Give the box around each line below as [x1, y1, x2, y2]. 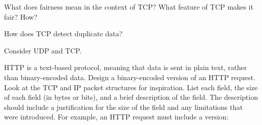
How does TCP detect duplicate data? [4, 28, 123, 39]
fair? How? [4, 11, 37, 22]
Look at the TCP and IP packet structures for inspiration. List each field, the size [4, 82, 258, 92]
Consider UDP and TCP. [4, 45, 82, 55]
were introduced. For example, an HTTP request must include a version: [4, 111, 229, 122]
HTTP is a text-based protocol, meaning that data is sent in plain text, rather [4, 62, 247, 73]
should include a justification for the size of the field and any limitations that [4, 101, 243, 112]
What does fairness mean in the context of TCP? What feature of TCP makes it [4, 2, 253, 12]
